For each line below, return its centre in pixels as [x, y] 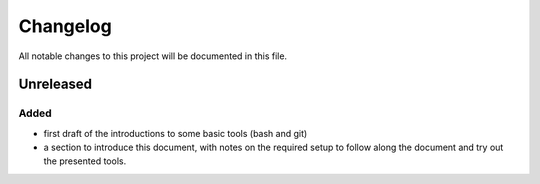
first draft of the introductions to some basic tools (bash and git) [175, 133]
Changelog [65, 26]
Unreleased [55, 84]
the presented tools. [85, 161]
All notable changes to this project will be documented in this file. [153, 56]
